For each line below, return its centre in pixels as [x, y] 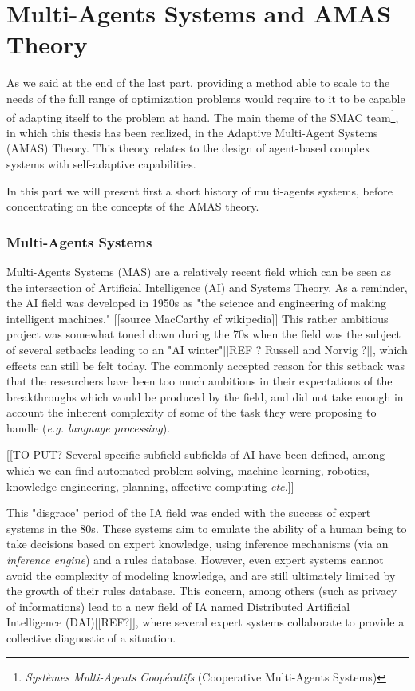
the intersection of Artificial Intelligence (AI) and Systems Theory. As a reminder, [207, 287]
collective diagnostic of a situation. [91, 638]
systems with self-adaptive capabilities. [101, 163]
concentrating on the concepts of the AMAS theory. [133, 206]
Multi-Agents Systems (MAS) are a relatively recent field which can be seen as [199, 271]
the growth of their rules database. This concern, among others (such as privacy [202, 591]
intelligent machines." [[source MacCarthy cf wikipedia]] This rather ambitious [198, 318]
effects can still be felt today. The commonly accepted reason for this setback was [206, 365]
